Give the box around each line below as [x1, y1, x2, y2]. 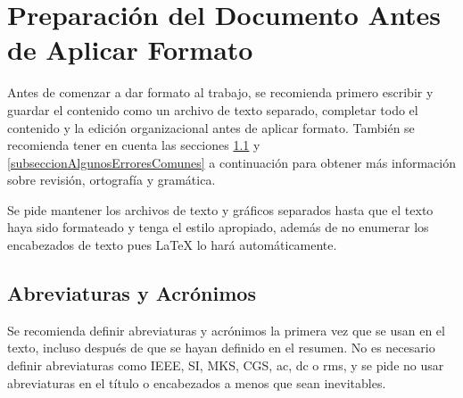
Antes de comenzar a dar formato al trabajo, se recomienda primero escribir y [7, 83, 434, 102]
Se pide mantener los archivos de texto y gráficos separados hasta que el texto [7, 200, 434, 219]
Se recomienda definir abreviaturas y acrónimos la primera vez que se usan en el [7, 320, 445, 339]
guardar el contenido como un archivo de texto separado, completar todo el [7, 100, 418, 119]
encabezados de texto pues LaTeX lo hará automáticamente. [7, 236, 337, 254]
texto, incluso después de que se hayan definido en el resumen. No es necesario [7, 338, 435, 357]
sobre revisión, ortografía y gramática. [7, 170, 216, 189]
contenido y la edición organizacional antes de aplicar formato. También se [7, 118, 415, 137]
